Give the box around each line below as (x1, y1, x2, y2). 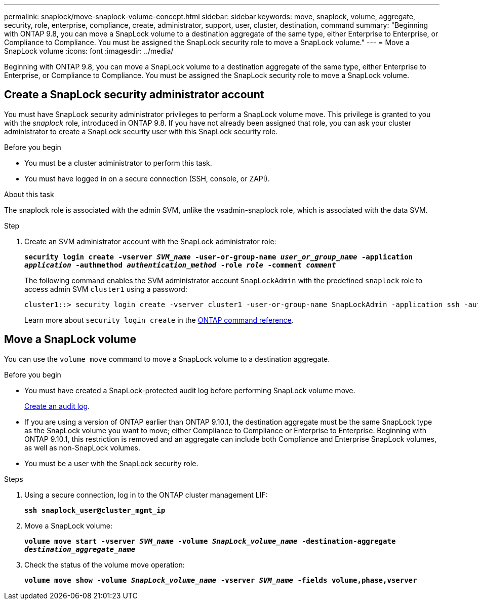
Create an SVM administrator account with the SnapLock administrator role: (24, 237, 276, 246)
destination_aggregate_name (24, 545, 136, 553)
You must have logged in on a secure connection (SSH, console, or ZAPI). (24, 174, 270, 183)
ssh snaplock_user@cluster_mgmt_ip (24, 506, 166, 514)
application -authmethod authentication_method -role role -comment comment (24, 260, 336, 269)
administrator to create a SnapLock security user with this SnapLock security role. (4, 127, 278, 136)
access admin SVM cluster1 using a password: (24, 284, 187, 293)
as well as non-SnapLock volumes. (24, 443, 140, 452)
